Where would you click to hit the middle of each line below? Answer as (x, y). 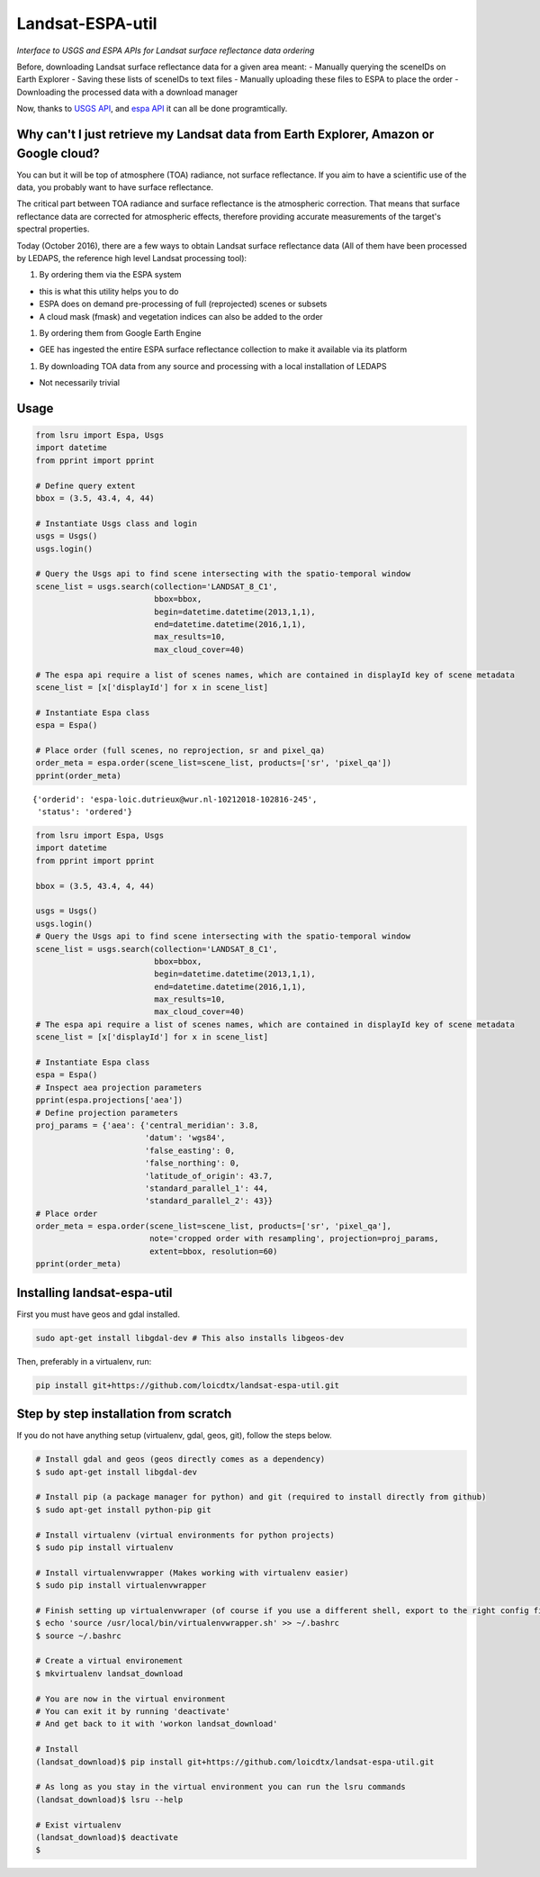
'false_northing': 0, (192, 1163)
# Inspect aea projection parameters (119, 1087)
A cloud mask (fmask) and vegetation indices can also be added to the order (181, 316)
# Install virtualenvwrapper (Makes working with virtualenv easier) (192, 1573)
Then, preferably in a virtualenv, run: (84, 1361)
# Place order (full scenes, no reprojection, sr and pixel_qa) (180, 750)
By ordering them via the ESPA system (110, 275)
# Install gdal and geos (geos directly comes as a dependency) (180, 1460)
